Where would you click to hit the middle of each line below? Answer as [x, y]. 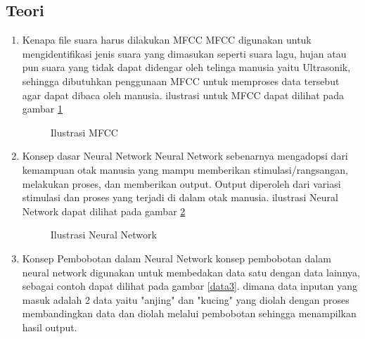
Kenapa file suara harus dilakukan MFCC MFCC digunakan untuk [167, 40]
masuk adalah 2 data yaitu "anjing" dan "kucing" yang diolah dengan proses [186, 299]
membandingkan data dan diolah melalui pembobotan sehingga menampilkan [189, 313]
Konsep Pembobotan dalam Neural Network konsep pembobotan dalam [177, 258]
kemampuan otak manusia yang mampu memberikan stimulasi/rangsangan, [185, 169]
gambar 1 [43, 109]
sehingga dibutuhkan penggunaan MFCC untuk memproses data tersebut [181, 81]
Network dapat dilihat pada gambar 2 [104, 211]
